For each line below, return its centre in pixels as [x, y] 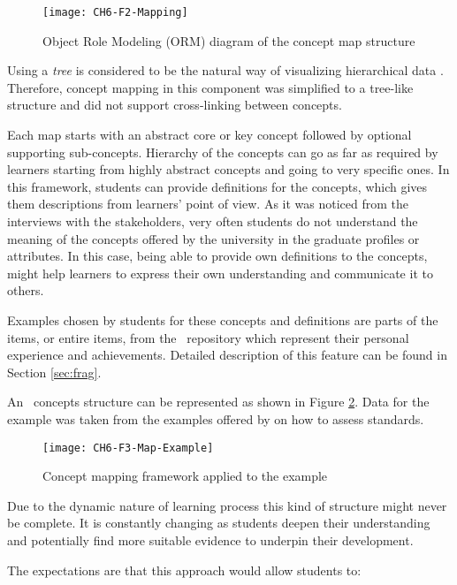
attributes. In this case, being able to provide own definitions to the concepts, [217, 256]
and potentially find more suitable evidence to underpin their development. [210, 539]
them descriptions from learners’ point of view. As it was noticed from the [208, 204]
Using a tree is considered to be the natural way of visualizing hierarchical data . [225, 70]
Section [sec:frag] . [54, 372]
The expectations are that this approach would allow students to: [184, 570]
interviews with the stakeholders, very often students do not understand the [213, 221]
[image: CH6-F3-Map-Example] [128, 448]
